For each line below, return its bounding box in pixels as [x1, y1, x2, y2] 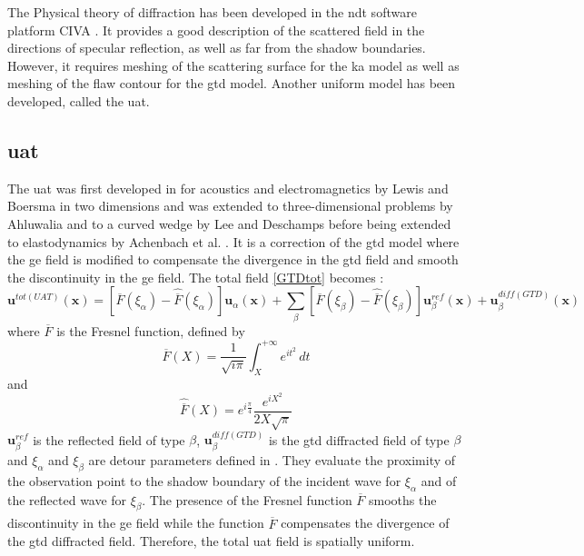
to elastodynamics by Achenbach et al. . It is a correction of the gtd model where [7, 232, 460, 251]
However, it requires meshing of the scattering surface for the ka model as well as [7, 55, 460, 74]
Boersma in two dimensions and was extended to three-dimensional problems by [7, 196, 453, 215]
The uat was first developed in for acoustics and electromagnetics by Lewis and [7, 178, 449, 197]
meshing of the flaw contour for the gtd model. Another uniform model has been [7, 74, 456, 93]
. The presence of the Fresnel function [142, 490, 352, 509]
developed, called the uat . [7, 91, 150, 110]
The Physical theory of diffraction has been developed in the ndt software [7, 3, 417, 21]
